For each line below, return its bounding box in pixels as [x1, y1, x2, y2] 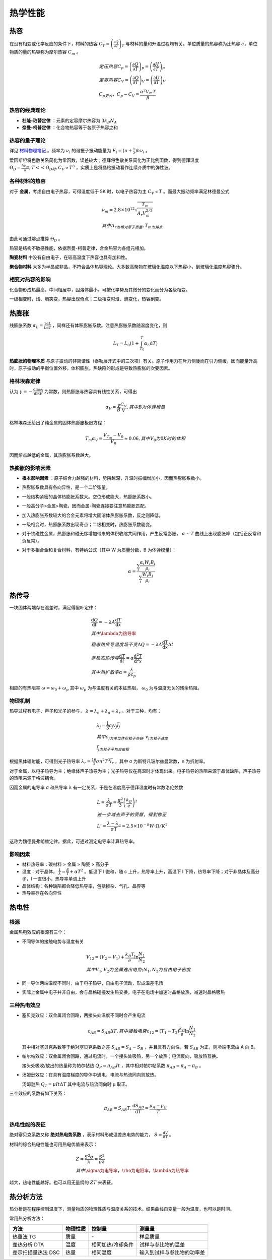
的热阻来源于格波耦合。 [9, 775, 58, 781]
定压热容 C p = [99, 64, 128, 71]
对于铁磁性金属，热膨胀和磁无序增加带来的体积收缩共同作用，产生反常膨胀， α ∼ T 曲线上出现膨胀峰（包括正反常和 [22, 531, 261, 537]
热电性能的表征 [9, 1121, 46, 1128]
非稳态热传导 [91, 655, 119, 661]
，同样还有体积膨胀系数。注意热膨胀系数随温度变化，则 [52, 323, 167, 329]
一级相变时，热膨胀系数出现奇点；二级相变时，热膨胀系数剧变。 [22, 521, 155, 527]
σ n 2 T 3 [96, 758, 110, 765]
